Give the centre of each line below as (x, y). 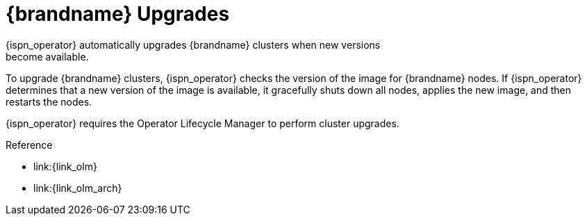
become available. (47, 56)
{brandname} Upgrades (118, 14)
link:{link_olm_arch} (78, 188)
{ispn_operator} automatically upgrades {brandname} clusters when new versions (193, 44)
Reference (29, 145)
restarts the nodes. (49, 101)
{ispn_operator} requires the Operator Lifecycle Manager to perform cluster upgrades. (202, 123)
